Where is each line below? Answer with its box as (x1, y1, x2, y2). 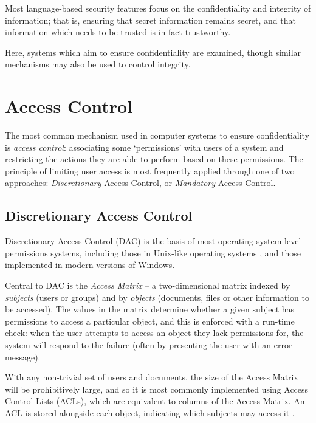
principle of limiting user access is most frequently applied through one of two (5, 164, 295, 177)
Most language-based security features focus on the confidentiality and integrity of (5, 2, 311, 14)
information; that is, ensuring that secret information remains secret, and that (5, 13, 296, 26)
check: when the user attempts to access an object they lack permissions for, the (5, 326, 304, 339)
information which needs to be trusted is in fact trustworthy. (5, 26, 231, 38)
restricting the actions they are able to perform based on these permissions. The (5, 153, 303, 165)
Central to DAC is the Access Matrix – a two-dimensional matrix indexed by (5, 279, 290, 292)
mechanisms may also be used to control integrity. (5, 58, 191, 70)
